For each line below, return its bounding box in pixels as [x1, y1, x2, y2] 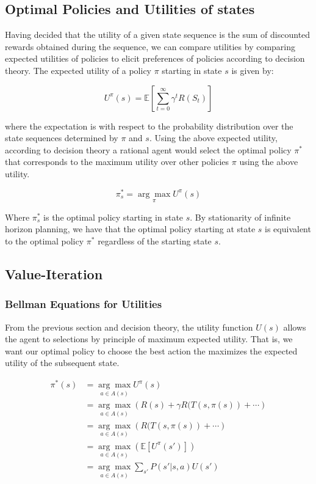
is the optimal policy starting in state [43, 210, 184, 223]
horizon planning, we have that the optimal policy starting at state [5, 222, 256, 235]
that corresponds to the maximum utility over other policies [5, 155, 229, 168]
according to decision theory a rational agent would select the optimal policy [5, 143, 292, 156]
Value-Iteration [5, 265, 103, 284]
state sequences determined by [5, 131, 118, 144]
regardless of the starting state [98, 235, 212, 248]
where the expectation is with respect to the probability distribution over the [5, 119, 293, 132]
